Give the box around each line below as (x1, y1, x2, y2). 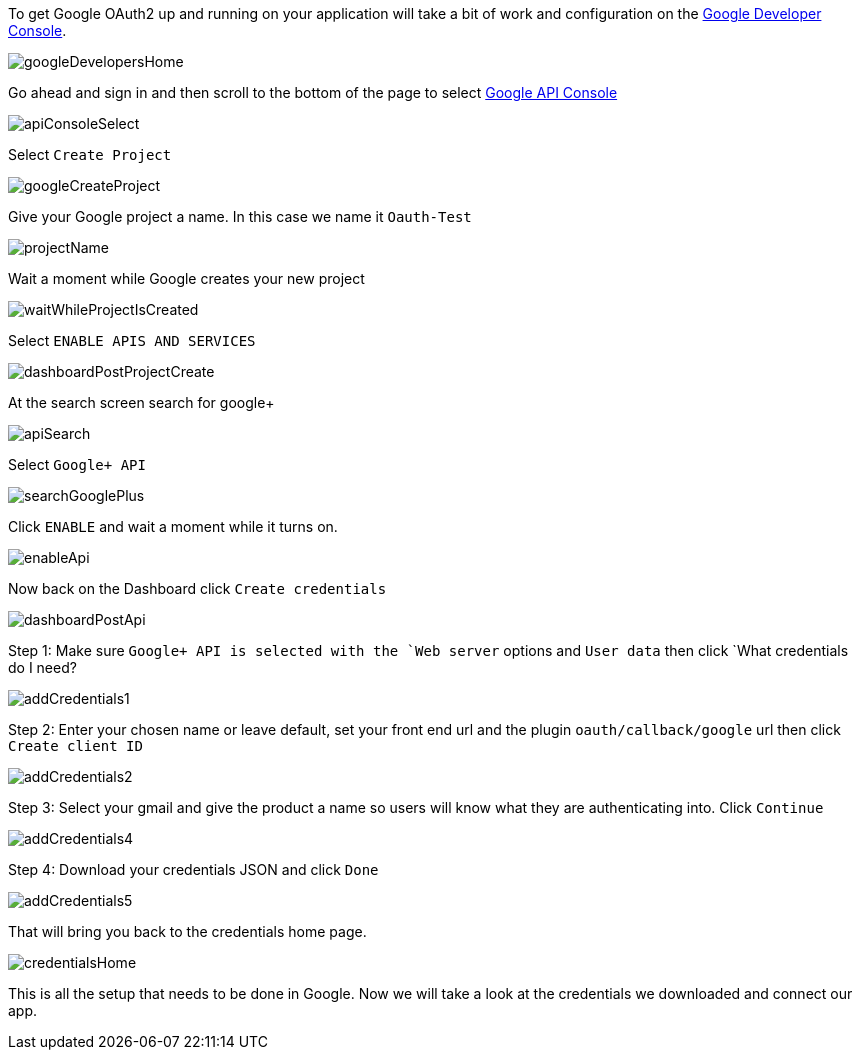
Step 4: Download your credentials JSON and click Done (8, 861, 379, 878)
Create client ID (8, 738, 143, 754)
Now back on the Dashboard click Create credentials (8, 580, 387, 597)
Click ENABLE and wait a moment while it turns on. (8, 518, 338, 535)
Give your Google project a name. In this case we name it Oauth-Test (8, 208, 472, 225)
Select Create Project (8, 146, 172, 163)
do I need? (8, 659, 77, 676)
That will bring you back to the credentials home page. (8, 923, 367, 940)
